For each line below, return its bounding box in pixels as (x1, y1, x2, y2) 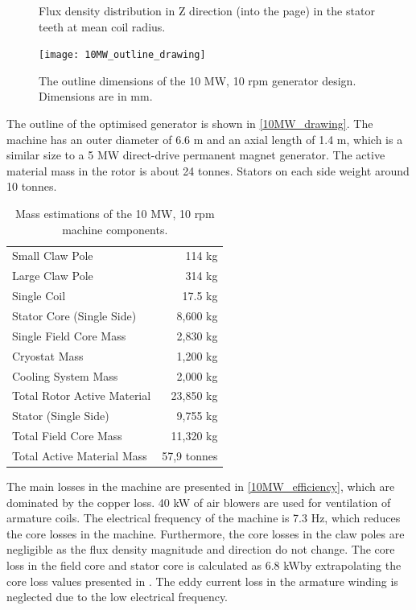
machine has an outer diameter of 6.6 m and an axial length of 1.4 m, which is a (6, 130, 403, 147)
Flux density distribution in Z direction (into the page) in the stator (39, 2, 375, 19)
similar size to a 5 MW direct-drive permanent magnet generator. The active (6, 146, 385, 163)
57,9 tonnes (162, 447, 218, 464)
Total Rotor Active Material (12, 387, 151, 404)
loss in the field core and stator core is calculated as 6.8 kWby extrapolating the (6, 556, 402, 573)
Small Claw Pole (12, 247, 93, 264)
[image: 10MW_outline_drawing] (39, 49, 206, 61)
